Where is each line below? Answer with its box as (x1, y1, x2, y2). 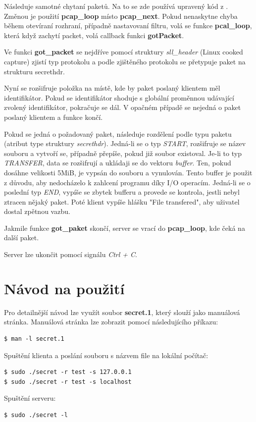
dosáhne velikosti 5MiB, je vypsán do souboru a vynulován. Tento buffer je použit (4, 167, 253, 177)
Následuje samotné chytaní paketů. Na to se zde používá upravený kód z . (4, 1, 228, 11)
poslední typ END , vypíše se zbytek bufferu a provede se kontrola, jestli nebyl (4, 187, 240, 197)
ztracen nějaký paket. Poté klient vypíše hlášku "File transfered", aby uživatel (4, 196, 240, 207)
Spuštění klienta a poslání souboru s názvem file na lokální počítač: (4, 350, 208, 360)
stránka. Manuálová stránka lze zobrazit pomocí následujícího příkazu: (4, 316, 218, 327)
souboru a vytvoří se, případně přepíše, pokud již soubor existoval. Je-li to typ (4, 148, 242, 158)
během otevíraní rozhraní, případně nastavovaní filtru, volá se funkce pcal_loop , (4, 20, 252, 31)
